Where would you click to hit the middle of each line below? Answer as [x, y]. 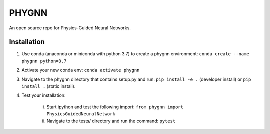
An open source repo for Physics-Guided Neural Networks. [70, 28]
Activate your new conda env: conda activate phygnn [81, 70]
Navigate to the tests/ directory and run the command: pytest [111, 121]
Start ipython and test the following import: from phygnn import [115, 107]
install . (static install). [49, 86]
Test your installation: [44, 95]
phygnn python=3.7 [44, 61]
